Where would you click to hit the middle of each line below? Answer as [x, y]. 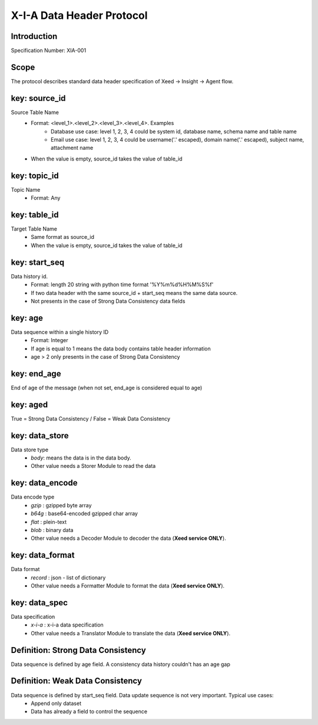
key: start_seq [38, 262]
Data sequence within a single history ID [60, 332]
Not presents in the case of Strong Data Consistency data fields [108, 301]
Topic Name [26, 189]
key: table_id [35, 214]
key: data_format [43, 555]
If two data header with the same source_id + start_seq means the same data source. [134, 293]
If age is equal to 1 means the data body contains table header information [121, 349]
